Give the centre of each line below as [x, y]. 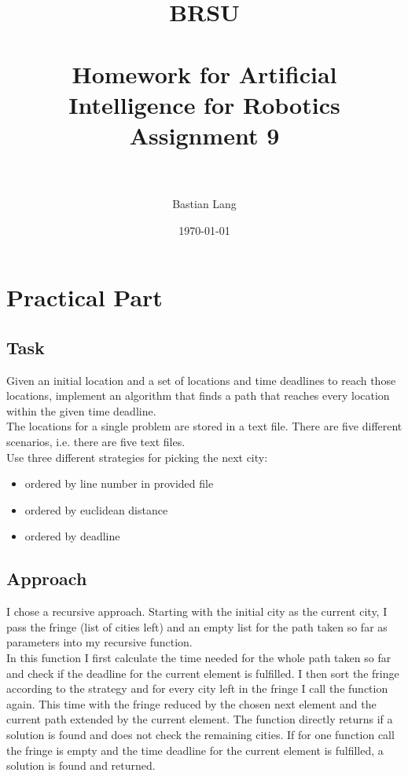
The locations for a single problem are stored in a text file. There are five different [204, 426]
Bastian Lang [204, 204]
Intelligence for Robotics [204, 104]
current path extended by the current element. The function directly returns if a [200, 719]
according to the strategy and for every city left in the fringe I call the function [197, 688]
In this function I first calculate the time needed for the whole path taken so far [199, 657]
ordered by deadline [72, 536]
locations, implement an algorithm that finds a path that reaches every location [198, 395]
